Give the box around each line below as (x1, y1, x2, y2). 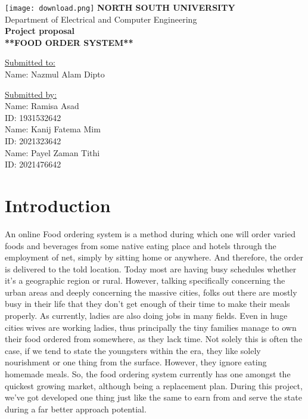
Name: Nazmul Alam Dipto (5, 68, 105, 80)
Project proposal (5, 24, 74, 37)
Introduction (5, 193, 111, 217)
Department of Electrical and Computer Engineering (5, 13, 197, 25)
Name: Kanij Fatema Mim (5, 123, 101, 135)
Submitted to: (5, 56, 55, 69)
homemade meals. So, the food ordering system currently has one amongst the (5, 368, 291, 380)
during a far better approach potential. (5, 402, 147, 415)
